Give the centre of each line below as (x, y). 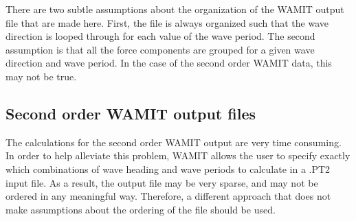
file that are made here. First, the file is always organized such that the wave (167, 22)
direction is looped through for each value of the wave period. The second (160, 36)
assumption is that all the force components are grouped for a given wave (160, 49)
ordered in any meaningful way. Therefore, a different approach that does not (168, 196)
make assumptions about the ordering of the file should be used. (141, 209)
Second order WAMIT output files (131, 113)
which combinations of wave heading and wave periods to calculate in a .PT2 (168, 168)
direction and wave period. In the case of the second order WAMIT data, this (169, 63)
